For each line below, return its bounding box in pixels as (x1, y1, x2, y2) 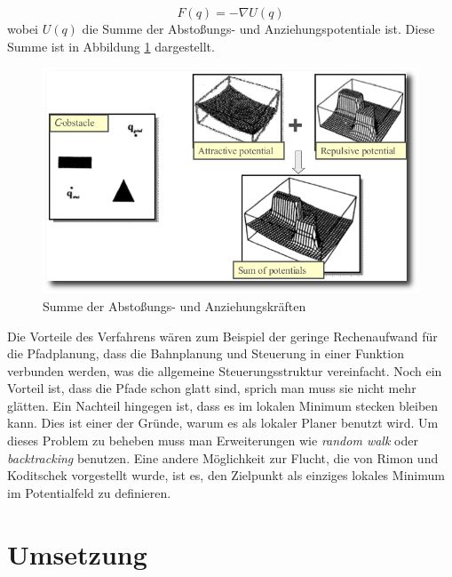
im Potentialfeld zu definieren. (7, 483, 171, 501)
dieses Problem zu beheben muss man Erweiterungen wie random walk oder (7, 431, 418, 450)
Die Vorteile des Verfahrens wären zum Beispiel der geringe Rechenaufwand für (7, 326, 438, 345)
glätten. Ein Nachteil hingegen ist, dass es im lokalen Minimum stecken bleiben (7, 396, 439, 414)
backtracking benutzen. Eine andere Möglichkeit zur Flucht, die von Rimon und (7, 448, 439, 467)
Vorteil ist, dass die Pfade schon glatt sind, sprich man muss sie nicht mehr (7, 379, 416, 397)
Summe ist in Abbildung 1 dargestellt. (7, 36, 215, 55)
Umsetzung (7, 535, 147, 572)
